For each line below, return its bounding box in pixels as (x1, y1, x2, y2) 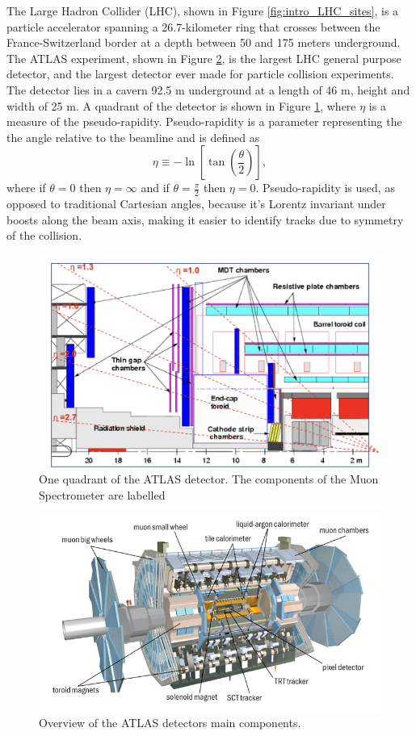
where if (6, 179, 46, 196)
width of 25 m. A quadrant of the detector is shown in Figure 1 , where (6, 97, 356, 114)
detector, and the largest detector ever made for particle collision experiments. (6, 65, 394, 82)
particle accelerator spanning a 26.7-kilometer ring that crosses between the (6, 18, 380, 35)
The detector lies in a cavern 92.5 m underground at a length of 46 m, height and (6, 81, 410, 98)
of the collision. (6, 227, 82, 244)
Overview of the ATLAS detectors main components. (39, 714, 301, 731)
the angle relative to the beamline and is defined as (6, 128, 260, 145)
